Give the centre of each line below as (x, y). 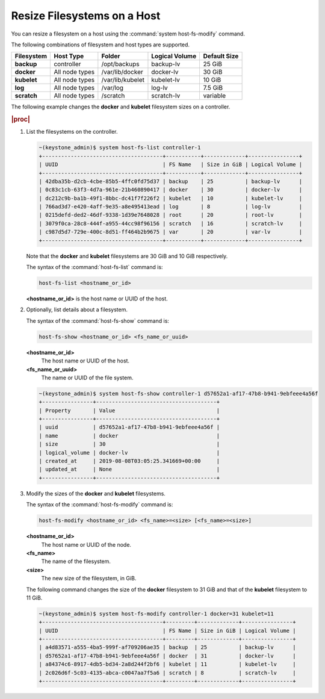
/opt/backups (120, 64)
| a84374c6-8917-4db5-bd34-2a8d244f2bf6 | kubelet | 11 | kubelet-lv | (167, 664)
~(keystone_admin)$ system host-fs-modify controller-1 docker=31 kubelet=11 (156, 614)
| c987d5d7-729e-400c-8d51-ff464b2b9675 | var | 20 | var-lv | (171, 232)
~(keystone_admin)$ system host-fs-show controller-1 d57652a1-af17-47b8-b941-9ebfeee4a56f (178, 393)
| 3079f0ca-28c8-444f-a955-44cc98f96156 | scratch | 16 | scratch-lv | (171, 223)
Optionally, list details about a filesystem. (77, 309)
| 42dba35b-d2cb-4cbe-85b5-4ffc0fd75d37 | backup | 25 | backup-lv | (171, 181)
